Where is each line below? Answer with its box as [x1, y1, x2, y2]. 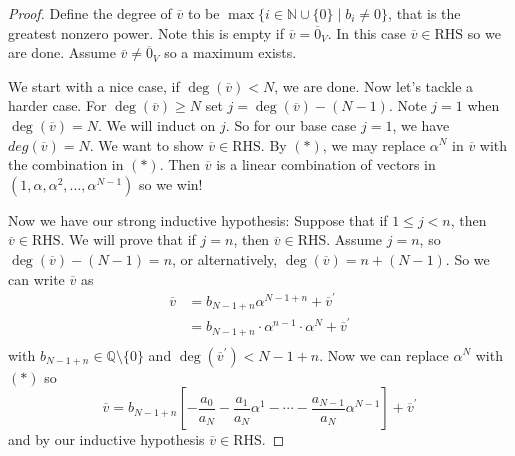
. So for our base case [225, 114, 357, 135]
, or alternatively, [172, 248, 278, 269]
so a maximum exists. [164, 42, 297, 63]
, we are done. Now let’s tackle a [274, 75, 474, 96]
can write [8, 268, 65, 289]
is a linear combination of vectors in [216, 154, 436, 175]
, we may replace [322, 134, 426, 155]
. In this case [327, 22, 406, 43]
